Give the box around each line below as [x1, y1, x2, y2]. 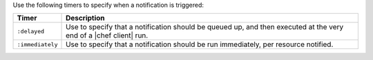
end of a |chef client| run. [66, 31, 149, 40]
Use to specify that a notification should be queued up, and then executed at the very [66, 22, 344, 32]
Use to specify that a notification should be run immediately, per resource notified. [66, 40, 334, 49]
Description [66, 14, 105, 23]
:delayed [17, 27, 45, 35]
